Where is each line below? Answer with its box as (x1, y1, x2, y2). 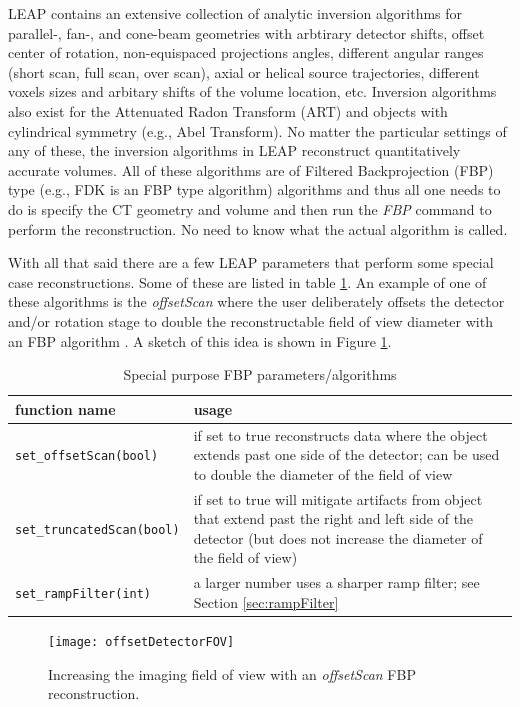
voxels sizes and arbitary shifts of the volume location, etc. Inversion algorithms (8, 81, 497, 102)
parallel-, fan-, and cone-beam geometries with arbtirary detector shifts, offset (8, 22, 485, 43)
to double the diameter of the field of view (193, 463, 453, 484)
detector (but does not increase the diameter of (193, 527, 483, 548)
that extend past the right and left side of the (193, 508, 474, 529)
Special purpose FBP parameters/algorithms (123, 364, 397, 385)
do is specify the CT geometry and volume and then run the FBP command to (8, 198, 492, 219)
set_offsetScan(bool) (15, 449, 159, 464)
